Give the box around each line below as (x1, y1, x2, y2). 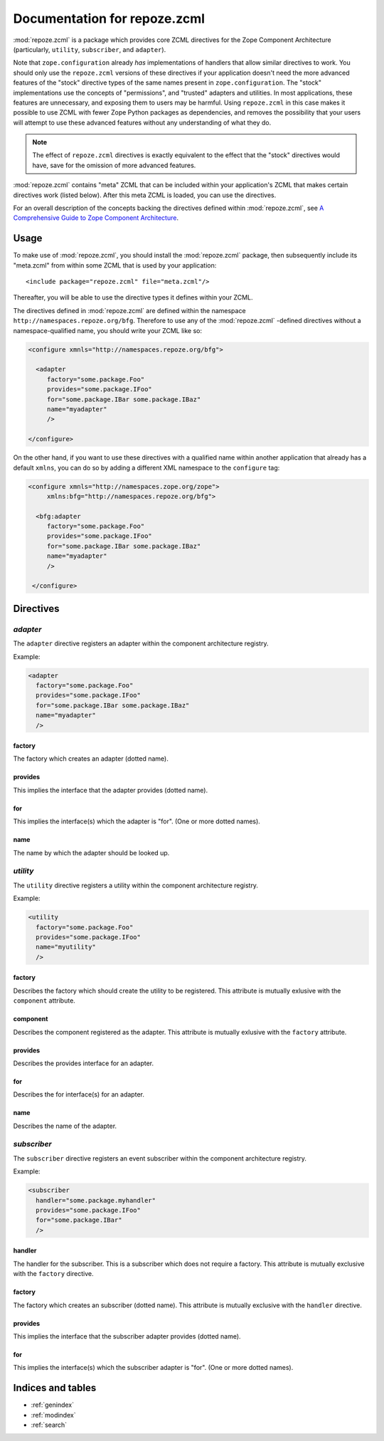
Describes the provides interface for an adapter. (13, 1059, 154, 1067)
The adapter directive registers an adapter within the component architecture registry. (13, 639, 269, 648)
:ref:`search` (31, 1420, 68, 1429)
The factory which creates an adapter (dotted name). (13, 754, 169, 763)
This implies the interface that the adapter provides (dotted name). (13, 786, 208, 794)
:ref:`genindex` (31, 1400, 75, 1409)
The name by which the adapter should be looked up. (13, 848, 170, 857)
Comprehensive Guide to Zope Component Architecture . (13, 213, 179, 222)
